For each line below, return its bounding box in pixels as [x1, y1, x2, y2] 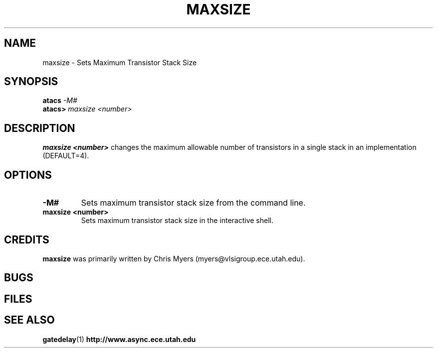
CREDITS [4, 233, 49, 246]
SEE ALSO [4, 314, 55, 327]
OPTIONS [4, 168, 52, 181]
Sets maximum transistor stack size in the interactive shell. [81, 216, 274, 225]
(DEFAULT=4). [42, 151, 89, 160]
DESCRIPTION [4, 121, 75, 134]
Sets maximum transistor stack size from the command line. [81, 198, 306, 208]
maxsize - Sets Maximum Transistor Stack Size [42, 58, 197, 67]
